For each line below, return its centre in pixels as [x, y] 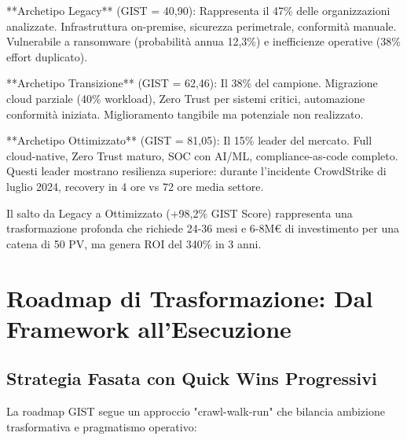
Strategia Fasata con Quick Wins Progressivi [192, 378]
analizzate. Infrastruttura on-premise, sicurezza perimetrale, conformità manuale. [202, 26]
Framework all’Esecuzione [149, 328]
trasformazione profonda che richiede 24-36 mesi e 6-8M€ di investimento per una [203, 228]
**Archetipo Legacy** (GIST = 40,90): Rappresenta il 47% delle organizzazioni [198, 10]
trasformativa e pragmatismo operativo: [102, 426]
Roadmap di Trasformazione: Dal [190, 297]
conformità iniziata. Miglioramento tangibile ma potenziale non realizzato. [185, 114]
